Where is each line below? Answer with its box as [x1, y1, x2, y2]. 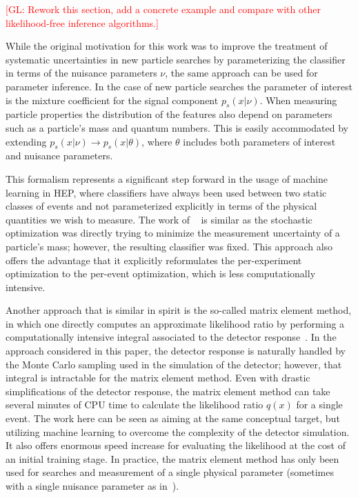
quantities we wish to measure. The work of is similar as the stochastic [6, 212, 312, 226]
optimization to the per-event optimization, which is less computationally [6, 266, 316, 281]
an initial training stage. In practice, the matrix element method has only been [6, 451, 339, 466]
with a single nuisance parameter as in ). [6, 479, 179, 492]
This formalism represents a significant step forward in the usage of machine [6, 171, 328, 186]
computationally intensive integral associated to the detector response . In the [6, 330, 337, 344]
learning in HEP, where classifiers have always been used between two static [6, 185, 327, 199]
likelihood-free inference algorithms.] [6, 15, 159, 30]
